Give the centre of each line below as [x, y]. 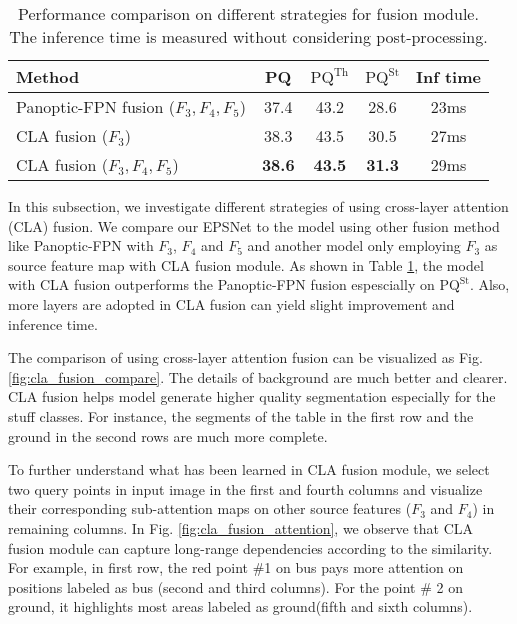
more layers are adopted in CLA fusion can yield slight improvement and [231, 303]
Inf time [448, 76]
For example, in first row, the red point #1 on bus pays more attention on [236, 567]
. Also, [489, 284]
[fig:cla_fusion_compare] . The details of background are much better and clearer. [258, 376]
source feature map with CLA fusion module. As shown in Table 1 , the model [246, 264]
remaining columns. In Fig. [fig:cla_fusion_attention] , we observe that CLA [241, 527]
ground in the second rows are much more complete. [168, 435]
